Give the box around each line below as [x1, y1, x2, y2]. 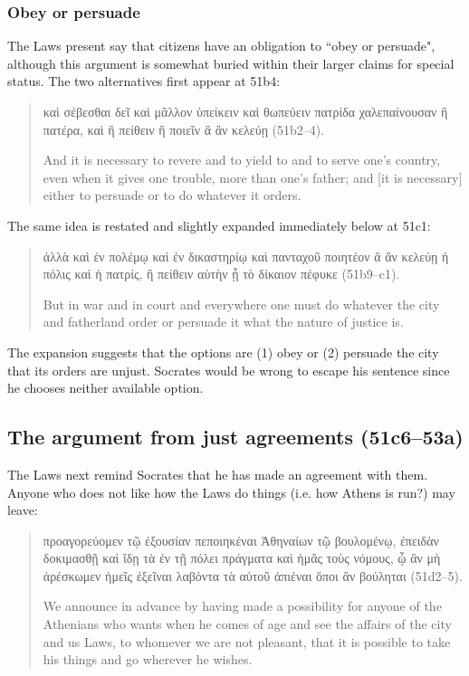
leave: [7, 500, 38, 519]
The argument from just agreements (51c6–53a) [7, 423, 464, 451]
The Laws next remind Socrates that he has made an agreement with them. [7, 464, 428, 483]
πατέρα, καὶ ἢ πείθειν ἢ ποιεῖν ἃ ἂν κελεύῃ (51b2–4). [43, 119, 325, 138]
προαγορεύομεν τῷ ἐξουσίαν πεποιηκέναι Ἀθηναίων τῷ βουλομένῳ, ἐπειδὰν [43, 530, 439, 549]
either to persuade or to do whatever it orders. [43, 186, 301, 205]
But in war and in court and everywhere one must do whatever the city [43, 294, 440, 313]
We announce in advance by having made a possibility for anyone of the [43, 596, 442, 615]
